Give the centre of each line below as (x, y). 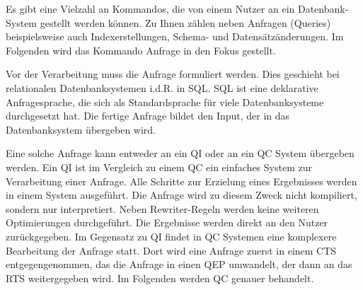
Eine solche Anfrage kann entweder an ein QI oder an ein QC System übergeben (180, 153)
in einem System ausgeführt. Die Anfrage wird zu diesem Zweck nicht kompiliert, (181, 195)
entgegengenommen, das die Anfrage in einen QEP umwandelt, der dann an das (179, 264)
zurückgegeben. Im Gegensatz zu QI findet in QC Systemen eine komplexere (171, 236)
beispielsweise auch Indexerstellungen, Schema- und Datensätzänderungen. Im (175, 36)
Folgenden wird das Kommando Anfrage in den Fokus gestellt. (141, 50)
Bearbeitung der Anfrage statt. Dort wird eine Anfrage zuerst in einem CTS (171, 250)
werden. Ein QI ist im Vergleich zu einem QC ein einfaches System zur (159, 167)
